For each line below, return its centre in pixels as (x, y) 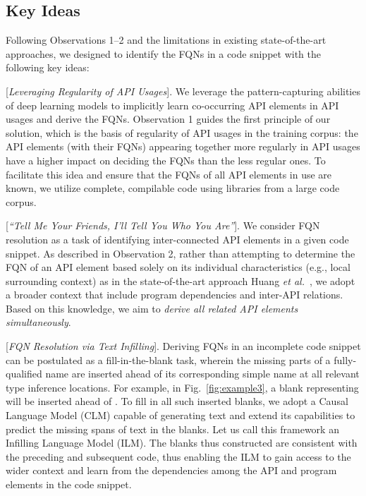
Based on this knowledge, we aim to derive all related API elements (152, 308)
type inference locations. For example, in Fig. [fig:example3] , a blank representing (182, 387)
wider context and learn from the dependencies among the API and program (171, 470)
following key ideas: (48, 67)
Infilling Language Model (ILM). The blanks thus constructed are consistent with (182, 443)
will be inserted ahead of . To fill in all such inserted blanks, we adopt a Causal (177, 401)
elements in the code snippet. (69, 484)
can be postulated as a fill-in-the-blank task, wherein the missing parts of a (168, 359)
